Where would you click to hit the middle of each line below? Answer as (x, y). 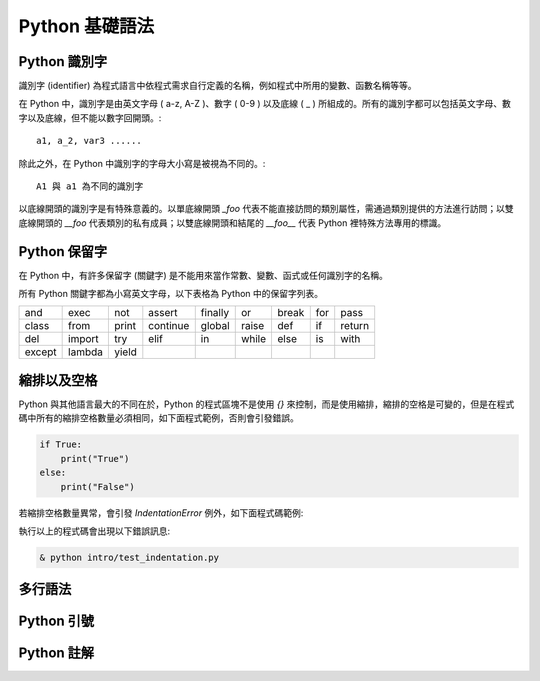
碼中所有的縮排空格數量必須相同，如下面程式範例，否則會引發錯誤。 (158, 418)
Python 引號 (56, 621)
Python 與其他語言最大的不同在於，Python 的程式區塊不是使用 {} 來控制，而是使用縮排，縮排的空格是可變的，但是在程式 (266, 404)
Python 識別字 (63, 61)
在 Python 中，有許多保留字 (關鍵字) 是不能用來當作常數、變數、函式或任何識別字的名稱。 (203, 275)
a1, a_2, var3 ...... (89, 141)
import (83, 339)
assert (163, 313)
